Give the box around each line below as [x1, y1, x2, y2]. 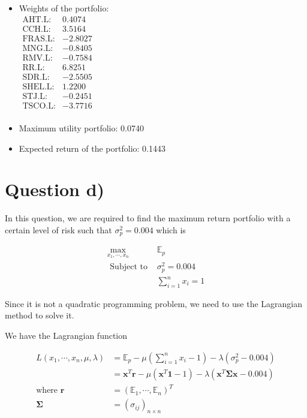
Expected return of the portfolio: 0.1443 [19, 142, 165, 154]
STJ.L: [22, 92, 48, 101]
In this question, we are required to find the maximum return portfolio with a [5, 212, 291, 224]
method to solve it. [5, 309, 74, 321]
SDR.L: [22, 73, 50, 82]
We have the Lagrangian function [5, 329, 128, 342]
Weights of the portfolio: [19, 2, 109, 14]
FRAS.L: [22, 34, 55, 43]
